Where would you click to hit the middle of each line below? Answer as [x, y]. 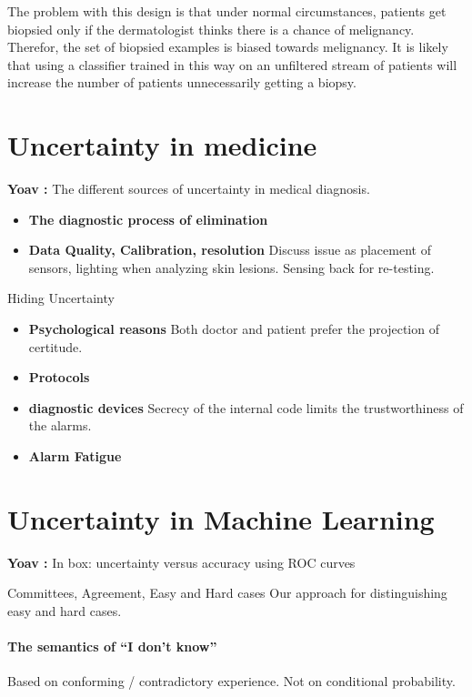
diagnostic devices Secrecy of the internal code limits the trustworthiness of [246, 407]
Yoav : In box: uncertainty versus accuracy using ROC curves [181, 562]
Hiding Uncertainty [61, 298]
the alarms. [60, 425]
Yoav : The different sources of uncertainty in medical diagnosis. [189, 189]
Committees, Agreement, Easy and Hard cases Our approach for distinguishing [227, 593]
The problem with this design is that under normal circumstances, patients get [227, 11]
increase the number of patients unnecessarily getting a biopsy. [182, 82]
